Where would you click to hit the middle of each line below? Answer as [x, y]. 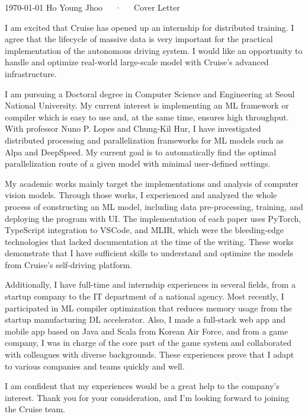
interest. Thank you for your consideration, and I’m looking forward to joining [147, 397]
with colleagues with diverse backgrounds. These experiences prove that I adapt [150, 354]
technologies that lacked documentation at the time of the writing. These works [149, 241]
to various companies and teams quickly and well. [95, 366]
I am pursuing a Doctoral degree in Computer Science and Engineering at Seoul [150, 93]
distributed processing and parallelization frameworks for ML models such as [144, 140]
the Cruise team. [35, 409]
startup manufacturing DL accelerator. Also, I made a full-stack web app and [145, 319]
